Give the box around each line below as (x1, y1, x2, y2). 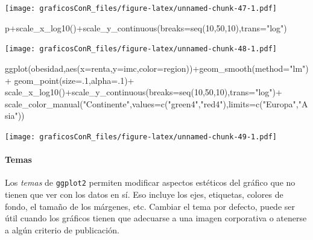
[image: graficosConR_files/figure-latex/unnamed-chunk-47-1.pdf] (5, 4, 277, 13)
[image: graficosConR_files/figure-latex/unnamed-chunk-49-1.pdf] (5, 132, 277, 141)
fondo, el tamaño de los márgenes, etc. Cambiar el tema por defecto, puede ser (5, 200, 295, 212)
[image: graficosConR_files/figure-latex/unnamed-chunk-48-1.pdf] (5, 45, 277, 54)
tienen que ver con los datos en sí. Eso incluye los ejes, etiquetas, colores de (5, 188, 283, 200)
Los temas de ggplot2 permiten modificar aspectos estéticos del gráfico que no (5, 176, 296, 189)
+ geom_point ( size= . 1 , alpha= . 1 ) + (5, 74, 134, 86)
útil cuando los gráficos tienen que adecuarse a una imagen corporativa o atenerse (5, 212, 307, 224)
